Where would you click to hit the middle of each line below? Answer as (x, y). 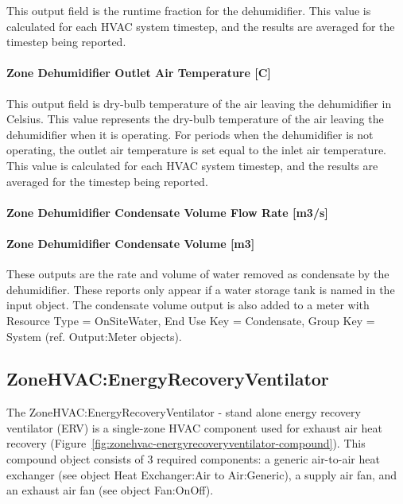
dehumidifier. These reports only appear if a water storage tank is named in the (201, 289)
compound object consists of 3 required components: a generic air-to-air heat (193, 459)
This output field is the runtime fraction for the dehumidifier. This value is (189, 10)
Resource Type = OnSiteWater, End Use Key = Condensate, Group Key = (191, 320)
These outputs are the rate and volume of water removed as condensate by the (198, 274)
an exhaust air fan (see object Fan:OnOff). (110, 490)
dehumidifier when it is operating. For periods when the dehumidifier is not (190, 134)
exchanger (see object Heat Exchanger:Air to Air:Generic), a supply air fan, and (202, 474)
